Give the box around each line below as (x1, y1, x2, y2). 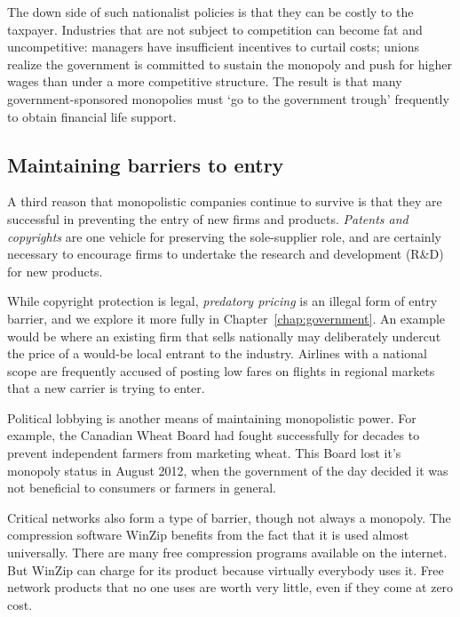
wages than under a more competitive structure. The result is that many (7, 72, 402, 91)
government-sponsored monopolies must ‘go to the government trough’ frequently (7, 89, 449, 108)
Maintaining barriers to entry (7, 150, 284, 178)
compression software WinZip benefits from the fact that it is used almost (7, 525, 409, 544)
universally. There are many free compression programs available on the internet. (7, 543, 448, 562)
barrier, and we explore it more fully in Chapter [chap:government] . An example (7, 308, 446, 327)
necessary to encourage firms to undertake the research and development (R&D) (7, 244, 444, 263)
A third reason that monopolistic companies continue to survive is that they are (7, 192, 442, 211)
